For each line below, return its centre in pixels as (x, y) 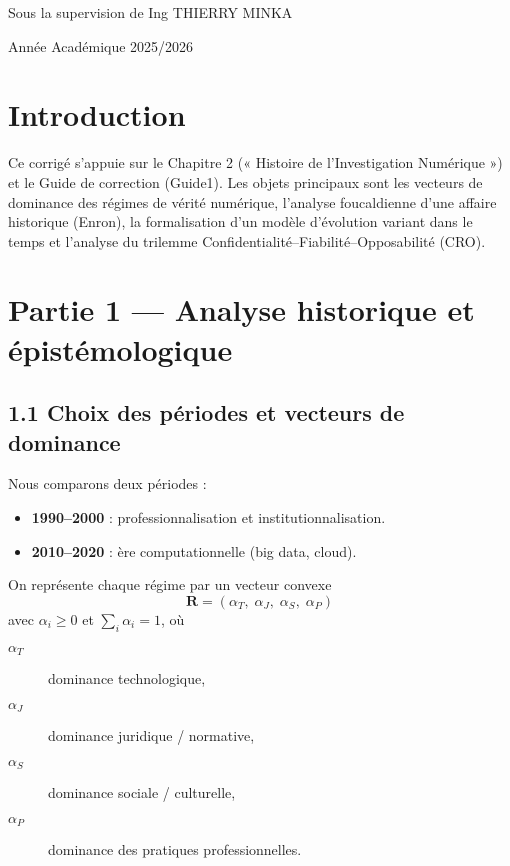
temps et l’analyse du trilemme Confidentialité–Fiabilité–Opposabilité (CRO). (247, 240)
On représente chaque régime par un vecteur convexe (170, 584)
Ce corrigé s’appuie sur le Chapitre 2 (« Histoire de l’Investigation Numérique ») (255, 162)
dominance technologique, (127, 678)
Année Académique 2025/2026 (101, 45)
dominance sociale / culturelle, (142, 792)
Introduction (97, 114)
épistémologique (120, 348)
